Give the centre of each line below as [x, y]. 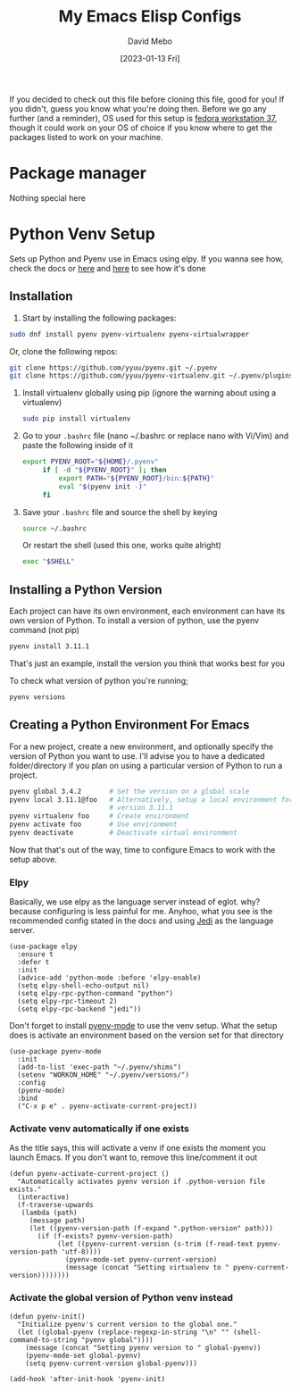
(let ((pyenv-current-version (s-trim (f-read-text [155, 1244]
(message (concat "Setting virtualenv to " [147, 1268]
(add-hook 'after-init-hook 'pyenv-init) [87, 1379]
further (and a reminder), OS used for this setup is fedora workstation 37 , [143, 118]
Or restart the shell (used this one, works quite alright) [121, 546]
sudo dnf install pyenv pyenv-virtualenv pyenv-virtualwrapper [129, 334]
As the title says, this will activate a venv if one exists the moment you [137, 1148]
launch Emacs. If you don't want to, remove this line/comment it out [133, 1157]
